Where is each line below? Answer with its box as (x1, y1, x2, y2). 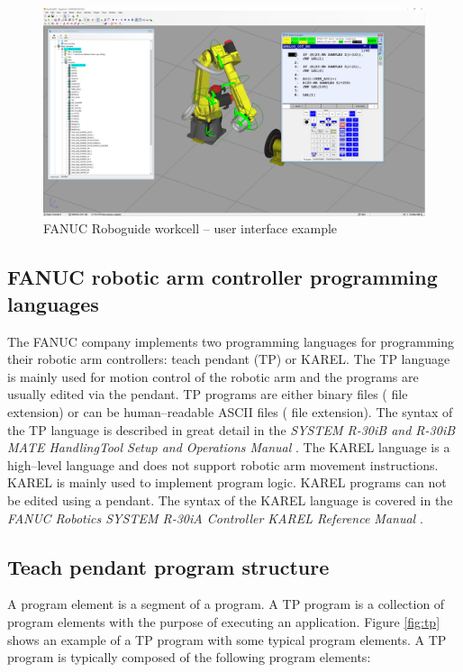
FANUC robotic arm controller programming (7, 263, 438, 291)
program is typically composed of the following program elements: (7, 648, 371, 667)
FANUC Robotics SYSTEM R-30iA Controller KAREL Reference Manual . (7, 508, 423, 527)
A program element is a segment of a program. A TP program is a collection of (7, 595, 445, 613)
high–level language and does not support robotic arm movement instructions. (7, 455, 439, 474)
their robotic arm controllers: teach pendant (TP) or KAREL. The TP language (7, 350, 450, 368)
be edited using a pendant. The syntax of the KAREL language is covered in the (7, 491, 453, 509)
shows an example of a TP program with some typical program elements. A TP (7, 630, 447, 649)
